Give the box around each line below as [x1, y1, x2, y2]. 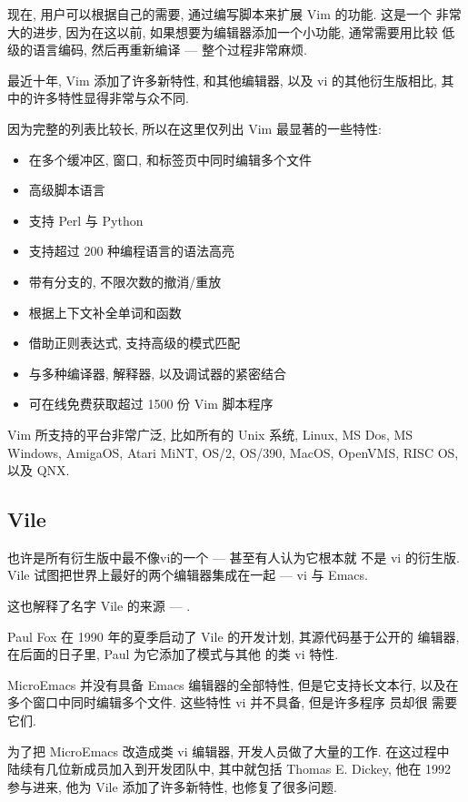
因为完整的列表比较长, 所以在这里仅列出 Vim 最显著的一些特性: [7, 118, 382, 137]
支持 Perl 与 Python [28, 210, 144, 229]
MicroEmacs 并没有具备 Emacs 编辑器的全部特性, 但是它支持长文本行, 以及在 [7, 675, 459, 694]
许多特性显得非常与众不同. [32, 88, 189, 107]
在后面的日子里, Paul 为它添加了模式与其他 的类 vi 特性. [7, 645, 339, 664]
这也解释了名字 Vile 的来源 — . [7, 596, 191, 615]
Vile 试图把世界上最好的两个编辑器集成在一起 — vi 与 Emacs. [7, 565, 368, 584]
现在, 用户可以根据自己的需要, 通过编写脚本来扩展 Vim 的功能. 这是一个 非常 [7, 5, 462, 23]
